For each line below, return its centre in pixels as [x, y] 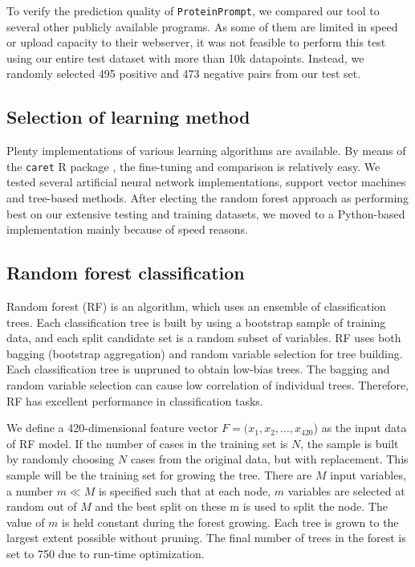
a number [30, 490]
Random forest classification [126, 273]
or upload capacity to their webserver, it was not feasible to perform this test [196, 42]
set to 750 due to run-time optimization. [106, 553]
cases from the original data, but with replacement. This [269, 459]
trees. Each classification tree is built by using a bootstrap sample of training [196, 322]
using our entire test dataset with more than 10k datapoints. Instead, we [185, 57]
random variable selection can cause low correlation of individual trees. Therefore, [208, 385]
